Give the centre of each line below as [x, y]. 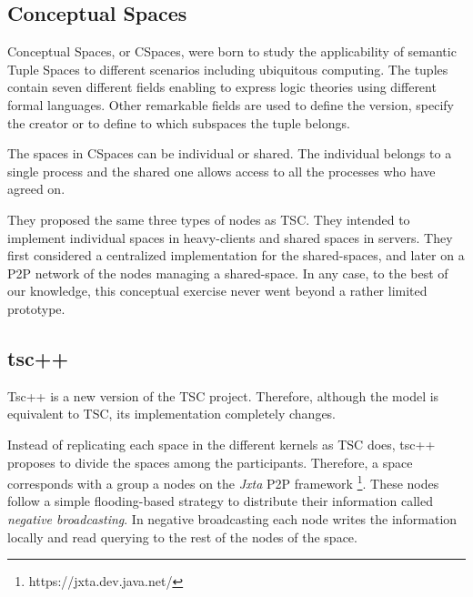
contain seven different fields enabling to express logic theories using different [222, 87]
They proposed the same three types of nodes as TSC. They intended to [209, 219]
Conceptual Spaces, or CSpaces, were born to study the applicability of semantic [232, 51]
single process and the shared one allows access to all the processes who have [221, 171]
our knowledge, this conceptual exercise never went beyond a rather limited [217, 291]
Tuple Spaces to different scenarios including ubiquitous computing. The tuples [228, 69]
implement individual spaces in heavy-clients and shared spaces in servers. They [230, 237]
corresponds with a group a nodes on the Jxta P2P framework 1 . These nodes [223, 482]
